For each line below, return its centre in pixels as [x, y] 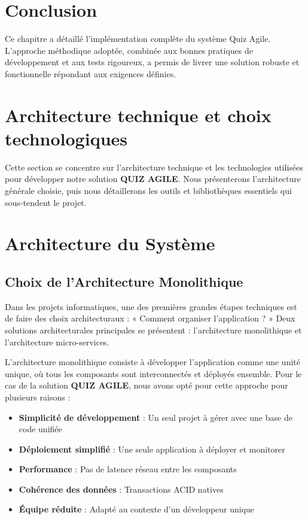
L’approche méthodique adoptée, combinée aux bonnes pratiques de [129, 50]
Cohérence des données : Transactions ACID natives [121, 489]
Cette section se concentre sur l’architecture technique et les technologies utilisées [154, 167]
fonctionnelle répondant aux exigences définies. [91, 73]
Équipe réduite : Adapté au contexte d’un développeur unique [137, 509]
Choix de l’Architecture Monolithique [124, 281]
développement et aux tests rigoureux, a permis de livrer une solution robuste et [152, 62]
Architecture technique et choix [138, 115]
